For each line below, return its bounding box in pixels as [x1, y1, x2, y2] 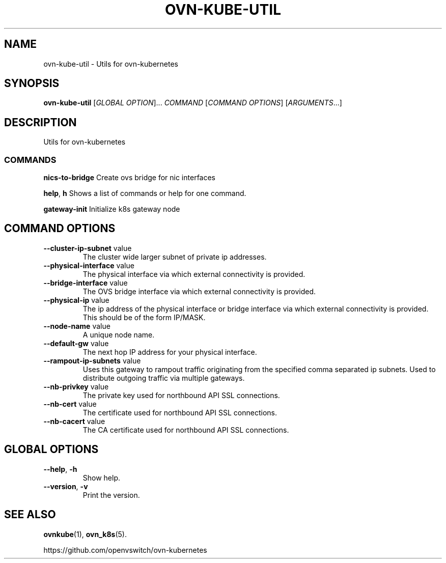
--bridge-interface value [43, 278, 128, 287]
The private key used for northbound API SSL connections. [82, 390, 280, 400]
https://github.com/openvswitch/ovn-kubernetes [43, 545, 207, 554]
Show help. [82, 473, 121, 482]
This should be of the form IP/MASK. [82, 313, 206, 322]
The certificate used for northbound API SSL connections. [82, 408, 277, 417]
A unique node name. [82, 330, 155, 339]
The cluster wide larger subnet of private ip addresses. [82, 252, 267, 261]
